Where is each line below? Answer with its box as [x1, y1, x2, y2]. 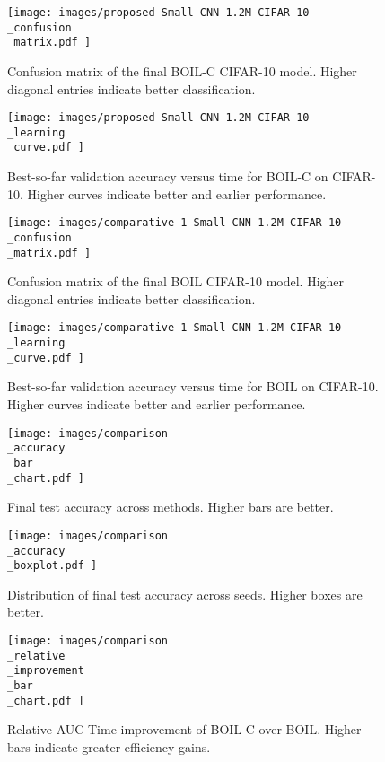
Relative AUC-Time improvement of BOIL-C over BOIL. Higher [7, 720, 362, 739]
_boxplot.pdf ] [7, 559, 98, 573]
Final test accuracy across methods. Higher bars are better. [7, 497, 334, 516]
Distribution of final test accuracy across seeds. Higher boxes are [7, 584, 363, 603]
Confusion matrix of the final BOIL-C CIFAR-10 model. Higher [7, 61, 357, 80]
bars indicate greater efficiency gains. [7, 737, 211, 756]
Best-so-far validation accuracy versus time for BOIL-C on [7, 167, 328, 186]
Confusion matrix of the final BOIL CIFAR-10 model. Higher [7, 272, 345, 291]
